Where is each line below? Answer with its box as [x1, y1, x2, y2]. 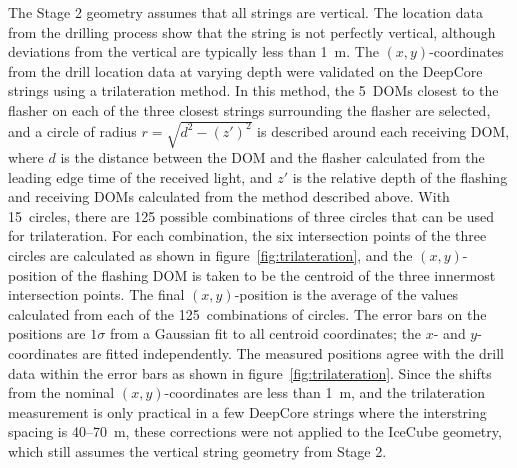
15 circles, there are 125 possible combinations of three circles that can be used [8, 205, 494, 226]
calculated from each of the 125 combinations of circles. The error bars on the [8, 303, 487, 324]
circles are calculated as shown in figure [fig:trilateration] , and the [8, 245, 413, 266]
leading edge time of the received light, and [8, 166, 273, 187]
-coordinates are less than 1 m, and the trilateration [164, 382, 485, 403]
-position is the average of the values [234, 284, 459, 305]
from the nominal [8, 382, 115, 403]
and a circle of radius [8, 120, 137, 141]
